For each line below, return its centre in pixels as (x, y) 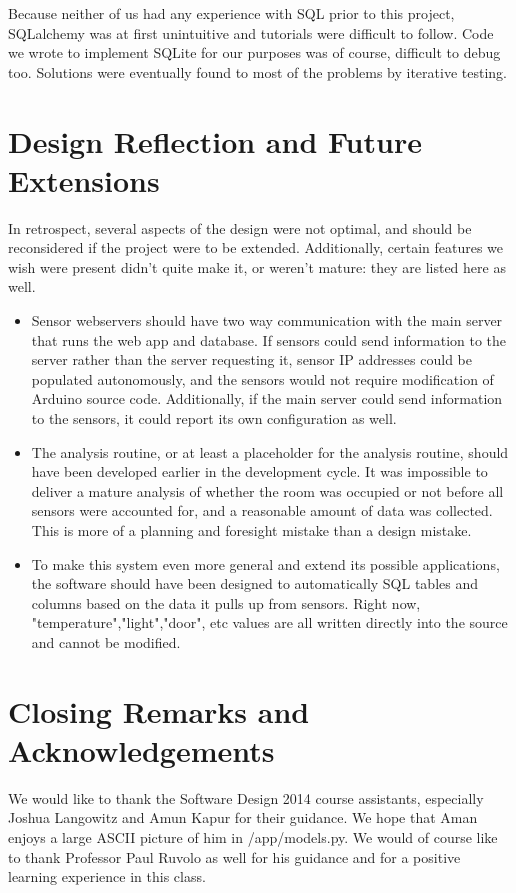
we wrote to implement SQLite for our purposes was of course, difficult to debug (254, 52)
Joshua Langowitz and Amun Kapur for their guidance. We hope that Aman (243, 817)
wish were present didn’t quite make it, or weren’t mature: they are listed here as (257, 266)
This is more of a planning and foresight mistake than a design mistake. (251, 530)
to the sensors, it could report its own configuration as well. (214, 418)
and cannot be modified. (106, 641)
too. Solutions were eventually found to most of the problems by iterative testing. (257, 71)
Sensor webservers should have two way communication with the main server (267, 320)
